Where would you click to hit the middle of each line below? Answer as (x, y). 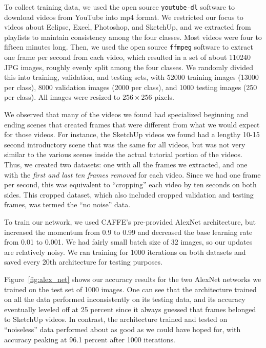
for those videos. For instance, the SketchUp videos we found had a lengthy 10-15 (132, 134)
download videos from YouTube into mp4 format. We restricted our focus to (124, 17)
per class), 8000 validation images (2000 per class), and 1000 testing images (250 (131, 87)
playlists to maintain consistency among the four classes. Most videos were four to (133, 37)
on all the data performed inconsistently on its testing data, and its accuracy (125, 299)
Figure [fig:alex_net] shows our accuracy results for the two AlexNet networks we (133, 279)
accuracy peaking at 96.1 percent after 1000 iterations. (90, 339)
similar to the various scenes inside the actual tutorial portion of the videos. (123, 154)
